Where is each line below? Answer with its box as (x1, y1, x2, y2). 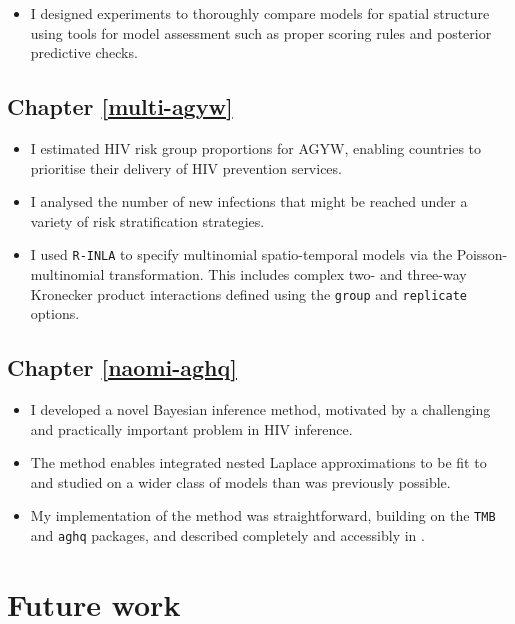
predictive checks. (30, 42, 138, 63)
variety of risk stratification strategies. (30, 210, 265, 231)
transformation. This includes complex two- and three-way (108, 264, 467, 285)
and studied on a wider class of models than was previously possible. (30, 471, 451, 492)
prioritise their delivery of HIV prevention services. (30, 157, 342, 178)
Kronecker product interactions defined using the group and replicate (30, 283, 467, 304)
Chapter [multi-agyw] (7, 91, 233, 122)
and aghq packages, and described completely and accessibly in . (30, 525, 425, 546)
